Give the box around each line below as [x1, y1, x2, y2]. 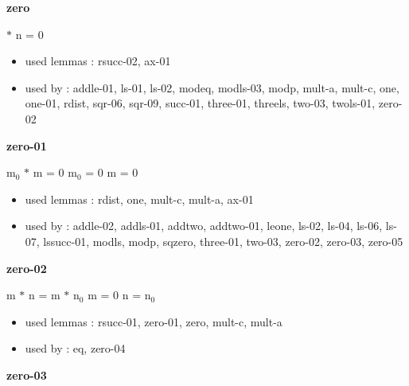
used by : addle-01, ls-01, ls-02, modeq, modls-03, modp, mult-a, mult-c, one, [25, 79, 399, 96]
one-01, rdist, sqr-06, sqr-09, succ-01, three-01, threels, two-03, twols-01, [25, 95, 376, 111]
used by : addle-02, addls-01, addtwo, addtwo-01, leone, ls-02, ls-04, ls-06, [25, 217, 383, 234]
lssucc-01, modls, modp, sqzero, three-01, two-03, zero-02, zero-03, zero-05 [43, 232, 403, 249]
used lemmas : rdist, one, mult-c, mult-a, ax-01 [25, 190, 254, 207]
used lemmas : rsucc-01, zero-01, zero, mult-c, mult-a [25, 313, 282, 329]
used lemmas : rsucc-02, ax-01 [25, 53, 171, 69]
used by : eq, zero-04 [25, 340, 126, 357]
